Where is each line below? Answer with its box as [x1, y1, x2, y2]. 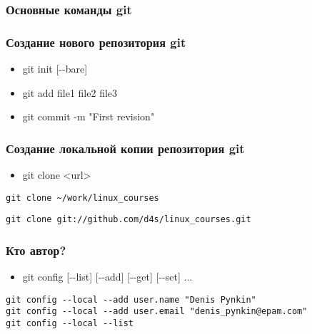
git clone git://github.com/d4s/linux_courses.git [6, 214, 251, 225]
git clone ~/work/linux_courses [6, 192, 159, 203]
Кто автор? [6, 241, 66, 259]
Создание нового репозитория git [6, 33, 186, 51]
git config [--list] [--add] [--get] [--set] [22, 269, 181, 284]
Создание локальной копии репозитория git [6, 139, 245, 157]
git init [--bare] [22, 61, 88, 76]
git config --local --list [6, 318, 134, 329]
